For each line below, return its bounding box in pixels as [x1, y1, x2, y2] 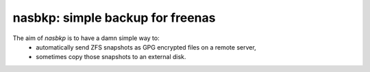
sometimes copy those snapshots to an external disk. [36, 53, 186, 61]
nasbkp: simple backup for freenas [12, 10, 216, 25]
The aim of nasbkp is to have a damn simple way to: [12, 34, 160, 42]
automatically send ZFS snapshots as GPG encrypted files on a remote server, [36, 43, 256, 51]
